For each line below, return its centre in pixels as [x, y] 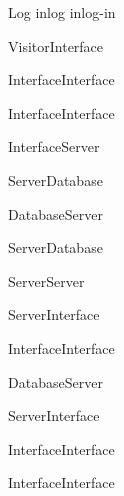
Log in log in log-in [62, 12]
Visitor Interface [56, 45]
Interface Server [54, 146]
